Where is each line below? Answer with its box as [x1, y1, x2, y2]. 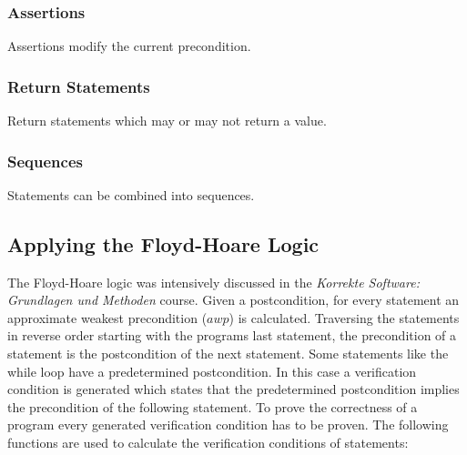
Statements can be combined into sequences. [7, 185, 255, 204]
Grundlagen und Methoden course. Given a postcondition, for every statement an [7, 290, 460, 309]
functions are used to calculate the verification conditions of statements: [7, 432, 409, 451]
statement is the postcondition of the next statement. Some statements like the [7, 344, 449, 363]
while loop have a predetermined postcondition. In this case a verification [7, 361, 417, 380]
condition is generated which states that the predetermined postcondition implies [7, 379, 460, 399]
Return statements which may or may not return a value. [7, 111, 327, 130]
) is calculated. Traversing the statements [228, 308, 460, 327]
